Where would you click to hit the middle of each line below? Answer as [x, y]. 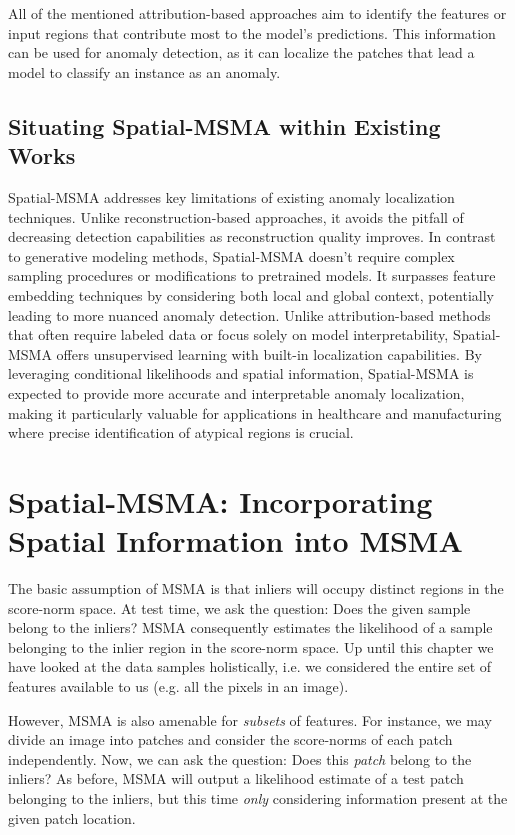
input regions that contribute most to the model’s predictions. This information [252, 32]
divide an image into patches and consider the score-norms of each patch [230, 739]
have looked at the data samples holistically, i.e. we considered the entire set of [250, 666]
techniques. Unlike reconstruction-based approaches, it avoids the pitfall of [236, 216]
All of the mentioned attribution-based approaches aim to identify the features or [257, 13]
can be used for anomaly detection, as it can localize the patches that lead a [241, 52]
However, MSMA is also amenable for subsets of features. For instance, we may [250, 719]
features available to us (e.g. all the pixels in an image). [178, 685]
